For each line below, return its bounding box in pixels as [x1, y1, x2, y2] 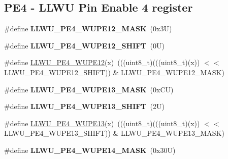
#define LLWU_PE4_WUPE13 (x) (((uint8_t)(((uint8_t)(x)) [4, 118, 200, 128]
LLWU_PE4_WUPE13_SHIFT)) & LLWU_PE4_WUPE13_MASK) [4, 128, 224, 138]
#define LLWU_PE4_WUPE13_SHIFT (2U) [4, 101, 165, 112]
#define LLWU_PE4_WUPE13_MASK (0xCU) [4, 84, 174, 94]
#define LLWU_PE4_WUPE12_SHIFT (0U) [4, 40, 165, 50]
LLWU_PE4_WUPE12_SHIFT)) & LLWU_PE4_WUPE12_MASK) [4, 67, 224, 77]
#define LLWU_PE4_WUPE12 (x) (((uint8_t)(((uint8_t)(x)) [4, 57, 200, 68]
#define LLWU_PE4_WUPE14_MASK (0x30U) [4, 144, 176, 155]
